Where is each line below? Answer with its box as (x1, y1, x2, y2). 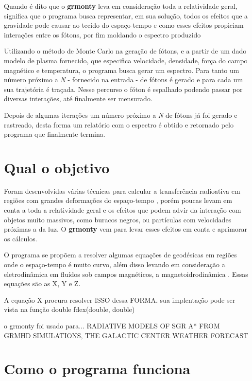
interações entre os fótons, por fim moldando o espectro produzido (4, 29, 201, 39)
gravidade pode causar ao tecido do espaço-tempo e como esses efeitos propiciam (4, 20, 244, 30)
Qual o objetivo (4, 157, 110, 177)
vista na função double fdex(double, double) (4, 304, 135, 314)
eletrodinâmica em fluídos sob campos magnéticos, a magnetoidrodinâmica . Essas (4, 269, 248, 279)
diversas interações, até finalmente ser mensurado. (4, 93, 152, 104)
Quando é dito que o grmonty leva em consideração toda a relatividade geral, (4, 1, 237, 11)
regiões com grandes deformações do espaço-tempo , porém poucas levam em (4, 195, 232, 205)
